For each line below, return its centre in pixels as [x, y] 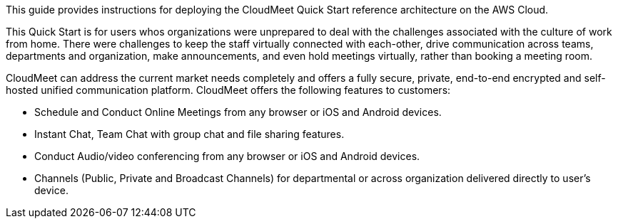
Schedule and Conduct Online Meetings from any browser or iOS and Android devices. [238, 112]
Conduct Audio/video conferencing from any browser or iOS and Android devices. [227, 156]
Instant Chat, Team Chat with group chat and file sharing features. [189, 134]
